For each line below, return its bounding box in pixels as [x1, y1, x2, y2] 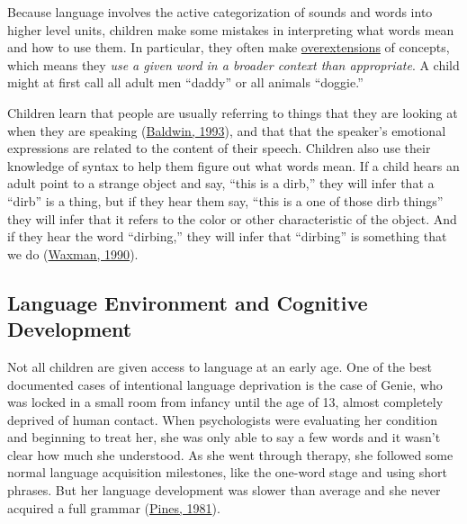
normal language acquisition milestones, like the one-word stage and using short [7, 463, 448, 482]
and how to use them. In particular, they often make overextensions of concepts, [7, 38, 450, 57]
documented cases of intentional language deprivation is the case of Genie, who [7, 375, 443, 393]
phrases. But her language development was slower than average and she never [7, 481, 441, 500]
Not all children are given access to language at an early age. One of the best [7, 357, 433, 375]
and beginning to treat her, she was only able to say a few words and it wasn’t [7, 428, 441, 447]
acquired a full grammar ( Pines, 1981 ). [7, 498, 220, 517]
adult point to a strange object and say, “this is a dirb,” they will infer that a [7, 174, 435, 193]
